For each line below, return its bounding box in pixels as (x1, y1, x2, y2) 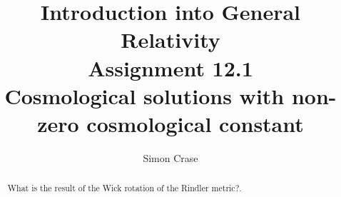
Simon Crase (143, 150, 198, 165)
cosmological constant (86, 108, 304, 138)
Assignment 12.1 (88, 53, 253, 82)
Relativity (121, 25, 220, 54)
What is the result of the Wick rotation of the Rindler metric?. (7, 182, 242, 194)
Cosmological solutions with (4, 81, 285, 110)
